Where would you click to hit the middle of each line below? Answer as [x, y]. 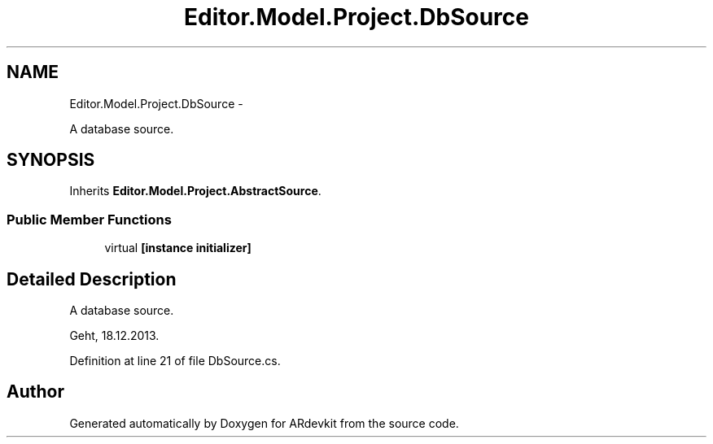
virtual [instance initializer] [178, 248]
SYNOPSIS [51, 160]
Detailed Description [92, 279]
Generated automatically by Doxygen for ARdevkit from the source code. [264, 423]
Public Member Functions [89, 219]
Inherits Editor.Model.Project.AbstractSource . [195, 191]
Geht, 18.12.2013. [114, 336]
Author [35, 392]
